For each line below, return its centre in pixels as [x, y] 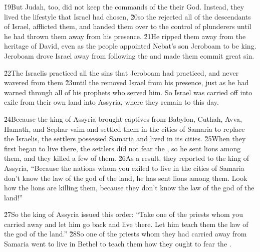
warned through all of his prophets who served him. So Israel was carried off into [128, 92]
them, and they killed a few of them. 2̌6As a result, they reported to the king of [127, 158]
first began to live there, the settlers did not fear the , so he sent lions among [122, 148]
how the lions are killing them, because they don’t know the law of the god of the [129, 188]
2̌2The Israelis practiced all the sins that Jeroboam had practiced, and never [121, 72]
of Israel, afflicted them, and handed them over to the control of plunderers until [128, 26]
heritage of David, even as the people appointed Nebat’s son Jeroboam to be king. [130, 46]
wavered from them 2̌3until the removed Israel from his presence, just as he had [126, 82]
